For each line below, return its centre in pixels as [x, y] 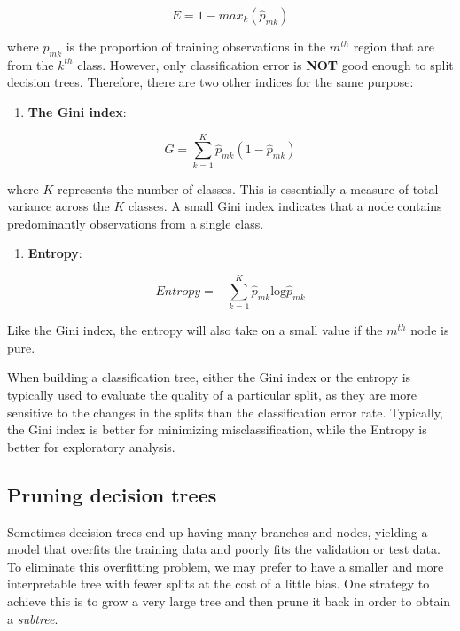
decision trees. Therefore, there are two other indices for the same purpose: [211, 82]
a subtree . [33, 618]
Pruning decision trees [112, 494]
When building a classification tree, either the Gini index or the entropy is [209, 377]
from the [31, 64]
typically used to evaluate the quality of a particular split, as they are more [212, 394]
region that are [394, 46]
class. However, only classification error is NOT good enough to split [265, 64]
